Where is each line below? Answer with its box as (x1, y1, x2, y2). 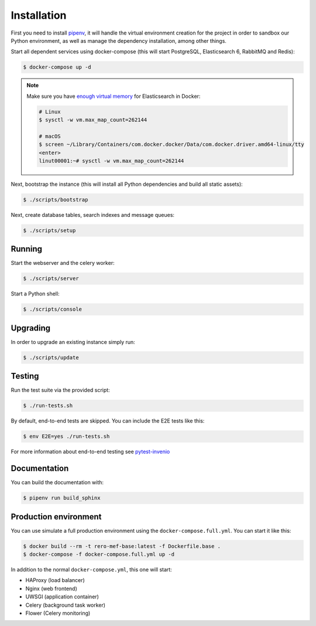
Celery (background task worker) (25, 601, 105, 608)
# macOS (39, 132, 61, 140)
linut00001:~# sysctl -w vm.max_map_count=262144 (39, 158, 184, 164)
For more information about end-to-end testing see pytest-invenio (11, 448, 170, 455)
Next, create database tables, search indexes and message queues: (11, 211, 175, 218)
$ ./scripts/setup (23, 227, 76, 234)
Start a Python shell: (11, 290, 60, 297)
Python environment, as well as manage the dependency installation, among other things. (11, 37, 226, 44)
